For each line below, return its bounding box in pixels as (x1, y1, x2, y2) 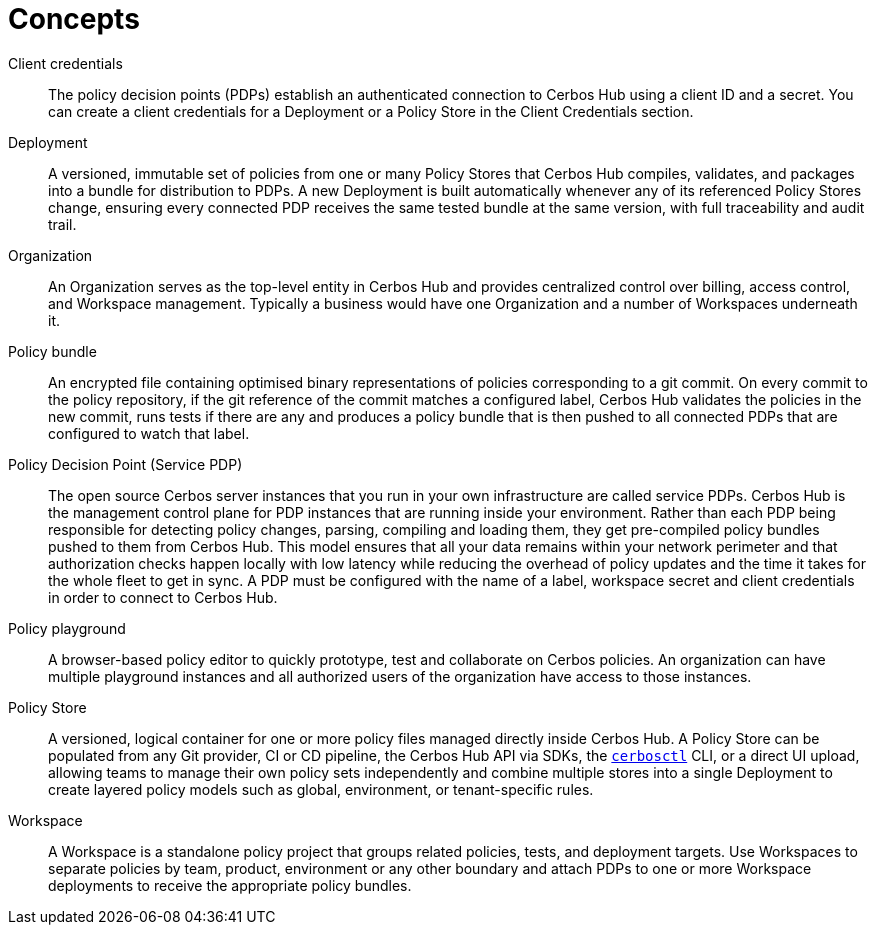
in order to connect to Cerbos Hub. (48, 588, 278, 606)
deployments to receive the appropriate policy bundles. (48, 876, 412, 894)
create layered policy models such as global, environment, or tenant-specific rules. (48, 780, 594, 798)
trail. (48, 215, 77, 233)
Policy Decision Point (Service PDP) (8, 455, 243, 473)
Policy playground (8, 619, 126, 637)
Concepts (8, 2, 140, 36)
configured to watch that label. (48, 424, 250, 442)
